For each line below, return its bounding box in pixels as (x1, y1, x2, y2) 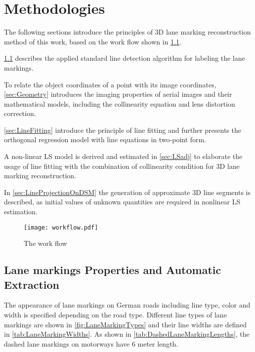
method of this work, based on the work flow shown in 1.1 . (4, 36, 181, 46)
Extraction (4, 276, 60, 292)
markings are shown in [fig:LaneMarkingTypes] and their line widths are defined (4, 319, 247, 329)
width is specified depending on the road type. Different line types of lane (4, 310, 227, 320)
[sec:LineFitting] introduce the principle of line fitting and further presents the (4, 124, 241, 135)
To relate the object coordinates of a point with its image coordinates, (4, 79, 216, 89)
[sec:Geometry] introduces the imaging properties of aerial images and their (4, 89, 232, 99)
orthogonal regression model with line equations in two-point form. (4, 134, 207, 145)
